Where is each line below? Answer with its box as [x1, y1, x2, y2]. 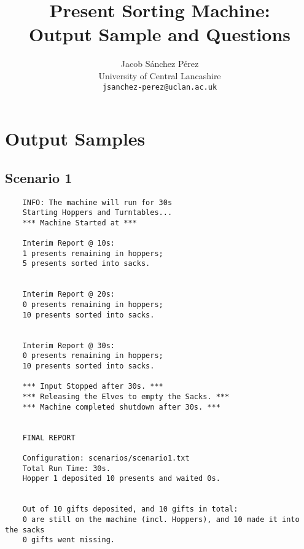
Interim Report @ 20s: [22, 290, 115, 299]
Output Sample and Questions [28, 21, 291, 47]
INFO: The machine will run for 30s [22, 198, 173, 207]
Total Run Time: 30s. [22, 464, 111, 473]
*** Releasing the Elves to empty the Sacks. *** [22, 392, 230, 402]
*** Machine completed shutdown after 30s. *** [22, 402, 220, 411]
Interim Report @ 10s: [22, 239, 115, 248]
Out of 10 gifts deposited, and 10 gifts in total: [22, 505, 238, 514]
